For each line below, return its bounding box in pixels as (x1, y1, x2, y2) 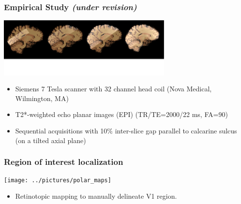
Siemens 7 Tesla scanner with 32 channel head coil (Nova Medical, (15, 84, 212, 94)
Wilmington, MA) (15, 93, 69, 103)
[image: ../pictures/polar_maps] (4, 177, 111, 184)
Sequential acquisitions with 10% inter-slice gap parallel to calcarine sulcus (15, 125, 237, 135)
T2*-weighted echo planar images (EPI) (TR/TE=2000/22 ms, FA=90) (15, 109, 228, 119)
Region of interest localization (4, 156, 123, 168)
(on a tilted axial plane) (15, 135, 86, 145)
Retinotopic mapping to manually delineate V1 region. (15, 191, 177, 201)
